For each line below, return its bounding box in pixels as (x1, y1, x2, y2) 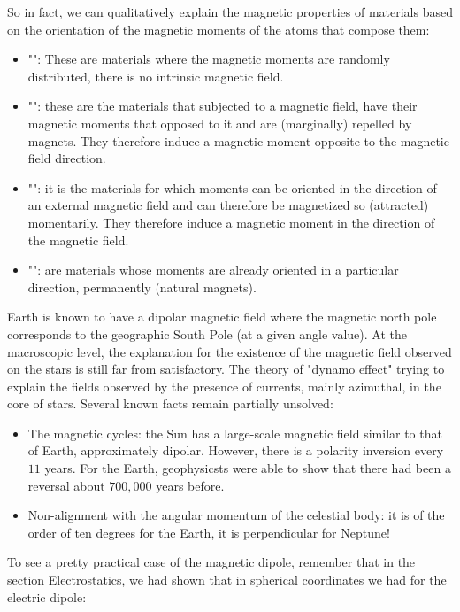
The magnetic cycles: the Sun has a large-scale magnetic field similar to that (27, 423, 442, 442)
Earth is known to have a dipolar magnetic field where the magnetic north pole (7, 307, 437, 326)
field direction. (27, 149, 106, 167)
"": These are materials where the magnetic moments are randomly (27, 50, 390, 68)
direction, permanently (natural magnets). (27, 277, 257, 296)
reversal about (27, 476, 105, 494)
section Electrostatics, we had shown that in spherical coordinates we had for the (7, 570, 447, 589)
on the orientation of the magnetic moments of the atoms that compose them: (7, 19, 430, 38)
